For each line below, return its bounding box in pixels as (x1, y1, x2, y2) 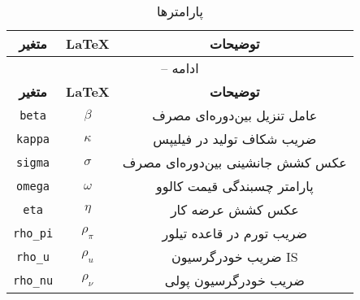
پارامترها (156, 2, 203, 20)
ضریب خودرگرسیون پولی (164, 271, 305, 289)
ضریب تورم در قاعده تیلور (162, 224, 308, 242)
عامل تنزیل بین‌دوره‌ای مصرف (152, 106, 318, 124)
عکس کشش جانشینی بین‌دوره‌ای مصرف (122, 153, 347, 172)
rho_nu (13, 273, 54, 287)
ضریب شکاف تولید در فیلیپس (153, 129, 317, 148)
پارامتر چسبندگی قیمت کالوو (155, 176, 314, 195)
